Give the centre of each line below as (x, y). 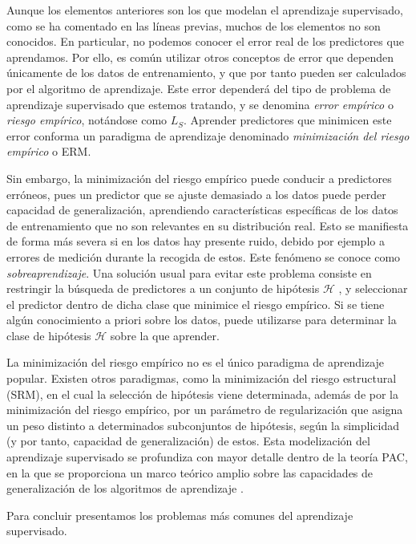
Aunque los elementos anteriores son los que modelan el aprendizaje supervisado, (205, 10)
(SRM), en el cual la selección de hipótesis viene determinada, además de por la (202, 394)
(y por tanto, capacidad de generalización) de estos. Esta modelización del (188, 441)
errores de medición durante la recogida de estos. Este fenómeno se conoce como (204, 256)
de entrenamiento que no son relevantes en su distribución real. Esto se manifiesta (208, 225)
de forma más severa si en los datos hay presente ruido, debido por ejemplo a (196, 241)
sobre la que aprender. (165, 335)
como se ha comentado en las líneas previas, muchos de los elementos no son (194, 25)
